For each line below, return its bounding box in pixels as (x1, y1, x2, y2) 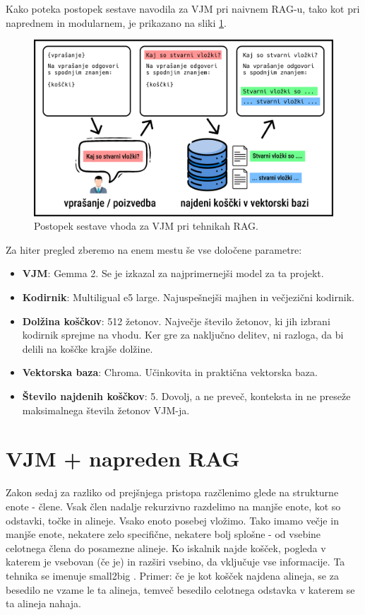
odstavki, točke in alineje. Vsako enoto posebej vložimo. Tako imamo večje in (6, 512, 339, 527)
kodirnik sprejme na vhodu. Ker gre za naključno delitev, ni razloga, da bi (22, 327, 344, 342)
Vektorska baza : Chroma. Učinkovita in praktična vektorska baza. (22, 365, 318, 380)
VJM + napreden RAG (6, 444, 240, 473)
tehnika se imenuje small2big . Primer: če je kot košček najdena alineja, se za (6, 568, 339, 582)
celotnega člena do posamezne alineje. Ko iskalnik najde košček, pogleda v (6, 540, 326, 555)
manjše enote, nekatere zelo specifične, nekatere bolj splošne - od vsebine (6, 527, 321, 541)
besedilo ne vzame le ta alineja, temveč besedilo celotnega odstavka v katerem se (6, 582, 355, 597)
